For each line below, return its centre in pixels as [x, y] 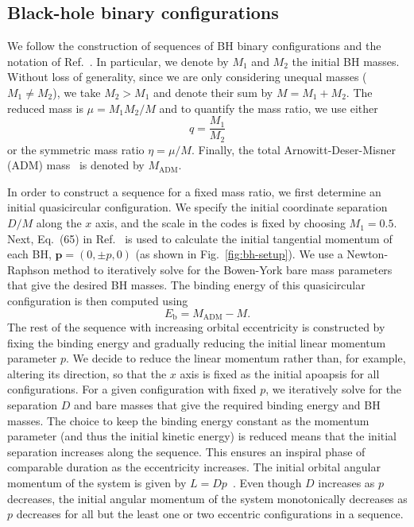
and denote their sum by [213, 92]
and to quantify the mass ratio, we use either [269, 108]
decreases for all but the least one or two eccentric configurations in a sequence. [210, 514]
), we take [77, 92]
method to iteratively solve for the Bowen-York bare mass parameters [222, 269]
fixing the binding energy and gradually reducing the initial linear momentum [197, 342]
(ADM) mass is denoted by [76, 165]
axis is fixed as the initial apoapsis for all [280, 373]
